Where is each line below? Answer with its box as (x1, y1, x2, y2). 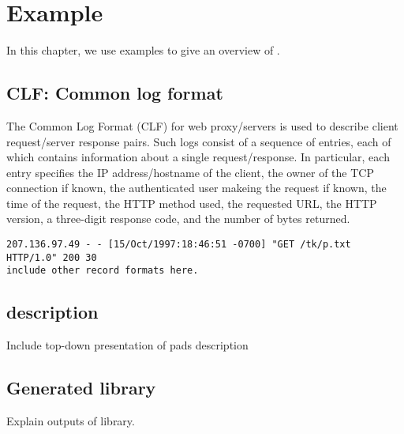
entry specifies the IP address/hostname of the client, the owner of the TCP (6, 164, 374, 180)
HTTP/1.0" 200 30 (6, 251, 97, 263)
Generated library (6, 376, 156, 400)
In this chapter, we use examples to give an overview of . (6, 42, 280, 58)
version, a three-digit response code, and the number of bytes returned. (6, 210, 350, 227)
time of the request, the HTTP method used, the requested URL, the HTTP (6, 194, 377, 211)
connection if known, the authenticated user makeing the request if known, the (6, 179, 387, 196)
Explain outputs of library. (6, 413, 135, 429)
